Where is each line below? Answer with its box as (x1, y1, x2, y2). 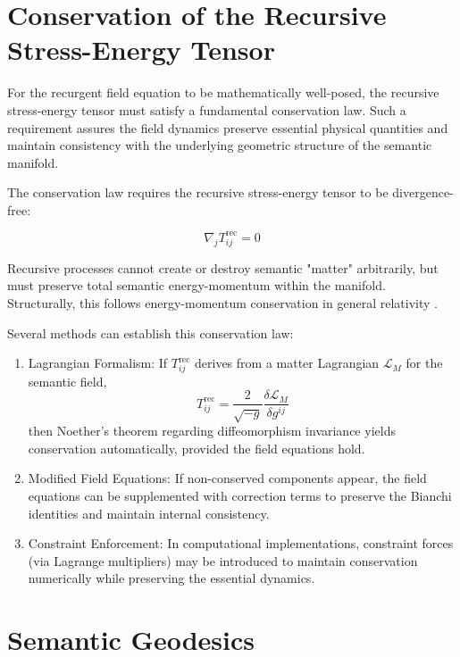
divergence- (392, 183, 454, 202)
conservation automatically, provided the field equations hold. (28, 438, 365, 457)
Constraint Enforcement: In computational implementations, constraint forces (28, 534, 454, 553)
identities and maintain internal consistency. (28, 503, 270, 522)
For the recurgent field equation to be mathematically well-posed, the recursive (7, 83, 439, 102)
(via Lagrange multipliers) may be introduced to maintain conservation (28, 551, 418, 570)
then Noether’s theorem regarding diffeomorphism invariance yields (28, 421, 396, 440)
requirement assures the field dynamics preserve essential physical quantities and (7, 118, 448, 137)
